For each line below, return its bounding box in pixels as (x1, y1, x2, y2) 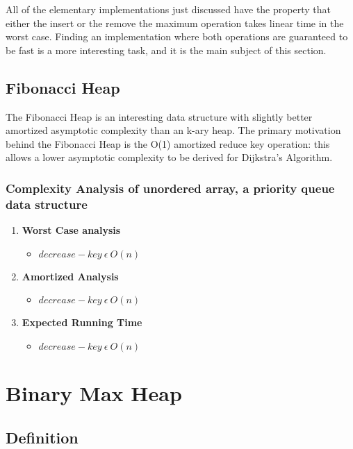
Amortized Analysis (22, 269, 119, 283)
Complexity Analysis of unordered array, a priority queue (6, 179, 335, 196)
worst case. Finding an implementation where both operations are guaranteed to (6, 29, 348, 44)
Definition (6, 426, 79, 448)
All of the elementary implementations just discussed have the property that (6, 2, 331, 16)
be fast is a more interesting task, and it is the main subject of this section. (6, 42, 327, 57)
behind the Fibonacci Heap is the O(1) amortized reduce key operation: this (6, 136, 330, 151)
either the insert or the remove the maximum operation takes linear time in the (6, 15, 344, 30)
